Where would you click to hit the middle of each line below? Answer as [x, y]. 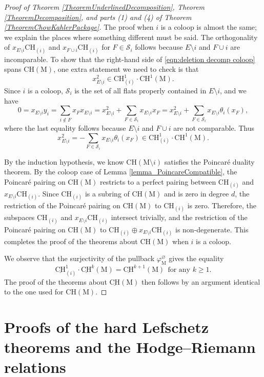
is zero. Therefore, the [222, 205]
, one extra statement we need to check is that [126, 69]
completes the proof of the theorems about [71, 241]
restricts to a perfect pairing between [158, 181]
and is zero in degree [197, 193]
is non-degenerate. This [212, 229]
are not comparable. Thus [214, 127]
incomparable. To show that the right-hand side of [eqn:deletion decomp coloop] [130, 59]
